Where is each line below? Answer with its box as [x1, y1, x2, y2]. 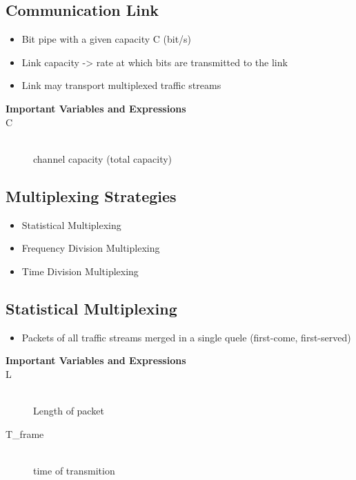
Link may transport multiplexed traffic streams [21, 78, 221, 92]
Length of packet [33, 403, 104, 417]
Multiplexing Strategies [6, 185, 177, 206]
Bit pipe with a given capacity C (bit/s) [21, 32, 192, 46]
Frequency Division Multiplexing [21, 241, 160, 255]
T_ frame [6, 426, 44, 441]
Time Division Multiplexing [21, 263, 139, 278]
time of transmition [33, 463, 115, 477]
